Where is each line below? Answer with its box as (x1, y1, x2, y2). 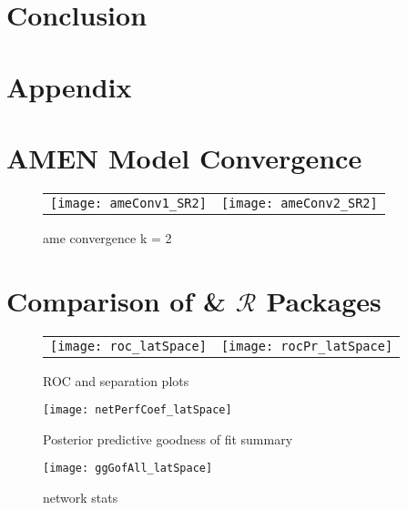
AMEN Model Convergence (6, 138, 362, 176)
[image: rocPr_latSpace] (220, 338, 393, 353)
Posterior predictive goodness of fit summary (43, 429, 293, 448)
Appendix (6, 67, 132, 105)
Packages (266, 281, 382, 319)
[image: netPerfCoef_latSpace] (43, 403, 232, 417)
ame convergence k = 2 (43, 228, 172, 247)
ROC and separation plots (43, 371, 189, 390)
